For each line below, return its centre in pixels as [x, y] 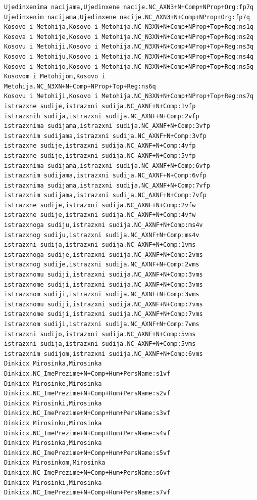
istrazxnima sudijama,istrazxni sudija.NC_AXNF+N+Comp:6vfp [107, 166]
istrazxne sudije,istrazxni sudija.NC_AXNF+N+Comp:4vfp [100, 146]
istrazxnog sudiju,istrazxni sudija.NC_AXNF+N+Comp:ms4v [102, 235]
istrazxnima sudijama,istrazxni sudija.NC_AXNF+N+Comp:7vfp [107, 185]
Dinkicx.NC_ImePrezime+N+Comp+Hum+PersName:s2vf [87, 394]
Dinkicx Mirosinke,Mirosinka [53, 383]
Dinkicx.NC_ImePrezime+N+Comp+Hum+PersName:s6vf [87, 472]
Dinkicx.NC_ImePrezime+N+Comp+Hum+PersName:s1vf [87, 373]
